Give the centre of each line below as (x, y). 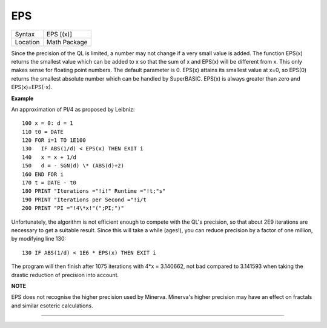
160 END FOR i (43, 174)
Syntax (25, 34)
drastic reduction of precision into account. (65, 275)
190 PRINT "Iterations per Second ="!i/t (84, 199)
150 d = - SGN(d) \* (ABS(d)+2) (73, 166)
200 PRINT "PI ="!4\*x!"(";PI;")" (73, 208)
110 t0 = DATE (43, 132)
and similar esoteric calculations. (52, 306)
